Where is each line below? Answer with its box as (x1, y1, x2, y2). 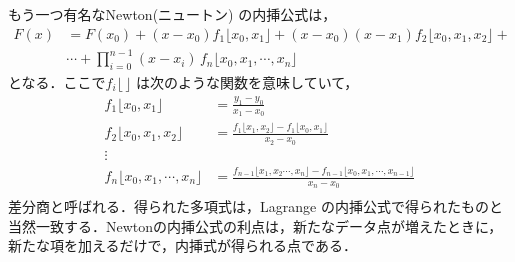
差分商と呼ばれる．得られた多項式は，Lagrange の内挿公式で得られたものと (8, 196, 503, 217)
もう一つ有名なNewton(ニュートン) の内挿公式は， (8, 4, 337, 24)
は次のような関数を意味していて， (136, 71, 359, 92)
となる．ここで (8, 71, 106, 92)
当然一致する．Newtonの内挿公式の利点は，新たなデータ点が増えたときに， (8, 215, 503, 236)
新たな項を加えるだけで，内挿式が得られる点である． (8, 235, 357, 256)
